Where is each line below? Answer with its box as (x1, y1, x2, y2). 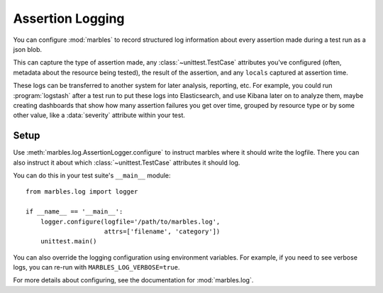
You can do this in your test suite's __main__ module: (13, 171, 171, 179)
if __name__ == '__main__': (26, 208, 123, 216)
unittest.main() (40, 238, 97, 245)
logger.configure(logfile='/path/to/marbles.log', (40, 217, 221, 226)
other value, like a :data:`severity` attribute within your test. (13, 111, 186, 120)
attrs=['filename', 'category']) (104, 227, 221, 236)
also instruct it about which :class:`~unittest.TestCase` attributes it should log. (13, 158, 240, 167)
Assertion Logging (13, 11, 125, 26)
